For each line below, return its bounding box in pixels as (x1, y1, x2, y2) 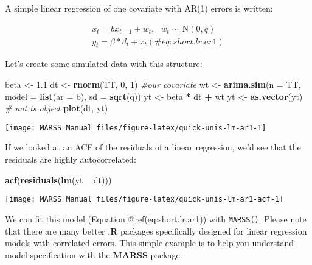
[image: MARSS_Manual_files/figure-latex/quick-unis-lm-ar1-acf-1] (5, 195, 284, 204)
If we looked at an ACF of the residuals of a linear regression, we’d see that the (5, 141, 301, 154)
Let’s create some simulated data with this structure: (5, 57, 203, 70)
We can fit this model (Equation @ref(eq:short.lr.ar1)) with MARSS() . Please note (5, 212, 307, 225)
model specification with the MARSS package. (5, 248, 182, 261)
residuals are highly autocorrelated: (5, 153, 136, 166)
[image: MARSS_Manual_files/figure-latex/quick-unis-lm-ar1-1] (5, 123, 266, 132)
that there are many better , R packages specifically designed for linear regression (5, 224, 307, 237)
